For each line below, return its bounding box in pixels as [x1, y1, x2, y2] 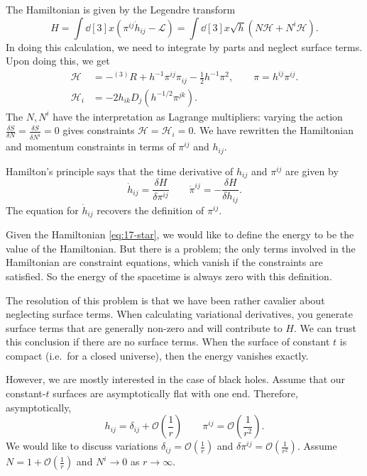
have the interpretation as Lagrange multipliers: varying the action [53, 109, 343, 123]
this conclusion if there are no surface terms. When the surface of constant [6, 334, 330, 349]
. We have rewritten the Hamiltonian [193, 123, 354, 138]
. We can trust [293, 320, 356, 335]
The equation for [6, 202, 79, 217]
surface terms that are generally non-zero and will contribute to [6, 320, 283, 335]
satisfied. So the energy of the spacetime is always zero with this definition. [6, 268, 332, 283]
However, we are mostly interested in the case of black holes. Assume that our [6, 372, 346, 387]
